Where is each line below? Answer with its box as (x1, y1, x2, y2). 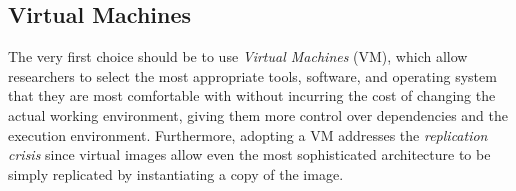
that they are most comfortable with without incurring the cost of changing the (8, 85, 496, 106)
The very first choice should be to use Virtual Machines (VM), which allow (8, 46, 468, 67)
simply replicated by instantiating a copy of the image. (8, 163, 344, 184)
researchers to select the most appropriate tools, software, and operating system (8, 65, 497, 86)
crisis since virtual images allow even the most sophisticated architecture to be (8, 144, 491, 165)
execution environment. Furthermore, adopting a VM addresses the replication (8, 124, 488, 145)
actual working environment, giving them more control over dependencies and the (8, 104, 508, 125)
